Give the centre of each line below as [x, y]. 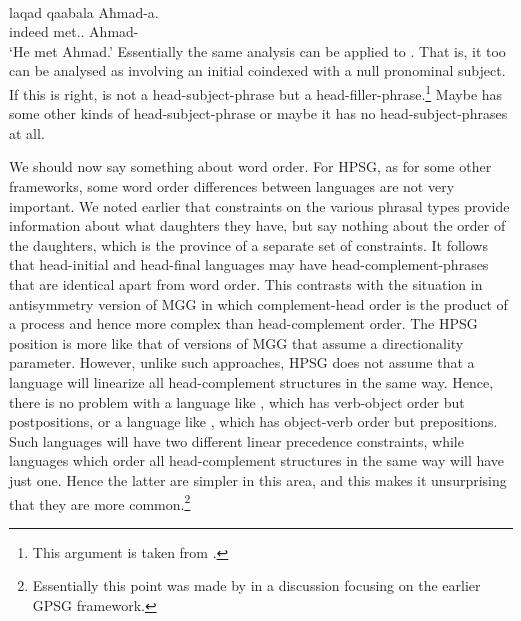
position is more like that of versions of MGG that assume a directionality [236, 342]
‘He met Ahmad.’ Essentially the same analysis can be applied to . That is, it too [257, 50]
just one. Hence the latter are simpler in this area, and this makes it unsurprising [258, 479]
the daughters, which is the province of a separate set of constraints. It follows [248, 244]
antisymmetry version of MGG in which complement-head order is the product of [258, 303]
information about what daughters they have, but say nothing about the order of [257, 225]
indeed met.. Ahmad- [74, 31]
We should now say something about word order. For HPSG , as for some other [250, 166]
